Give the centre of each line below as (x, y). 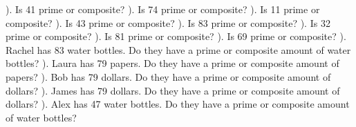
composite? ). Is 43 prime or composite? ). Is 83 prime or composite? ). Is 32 (168, 22)
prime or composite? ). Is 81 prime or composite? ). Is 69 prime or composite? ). (176, 36)
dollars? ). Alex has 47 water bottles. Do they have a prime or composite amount (178, 104)
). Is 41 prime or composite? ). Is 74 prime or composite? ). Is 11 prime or (163, 9)
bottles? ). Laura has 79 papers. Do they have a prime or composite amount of (172, 63)
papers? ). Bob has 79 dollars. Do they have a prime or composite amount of (168, 76)
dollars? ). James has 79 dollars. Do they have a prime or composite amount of (173, 90)
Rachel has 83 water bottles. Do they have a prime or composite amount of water (178, 49)
